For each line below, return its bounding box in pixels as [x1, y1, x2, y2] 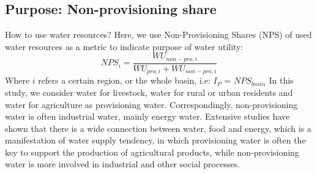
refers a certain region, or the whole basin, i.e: [38, 74, 211, 87]
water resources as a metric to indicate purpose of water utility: [5, 40, 244, 53]
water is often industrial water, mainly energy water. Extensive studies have [5, 110, 290, 123]
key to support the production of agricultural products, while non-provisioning [5, 145, 299, 158]
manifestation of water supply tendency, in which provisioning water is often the [5, 134, 306, 147]
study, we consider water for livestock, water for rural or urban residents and [5, 85, 293, 98]
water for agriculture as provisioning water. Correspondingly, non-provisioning [5, 98, 298, 111]
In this [269, 74, 294, 87]
